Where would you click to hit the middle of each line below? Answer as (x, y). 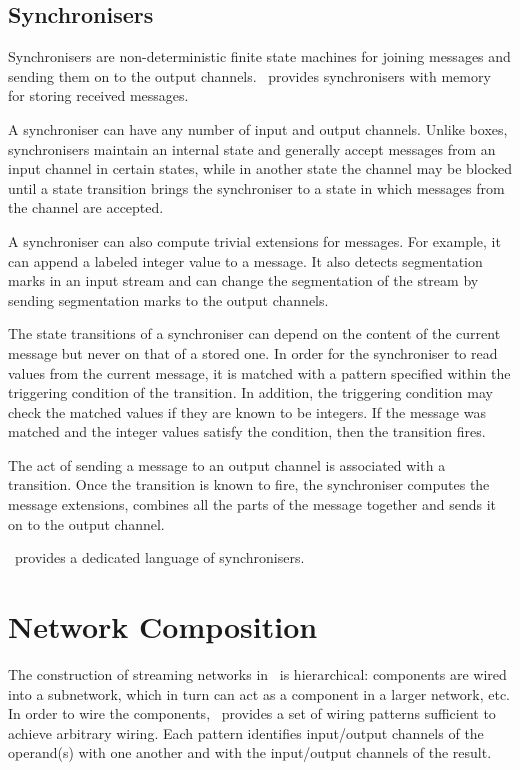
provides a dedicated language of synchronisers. (159, 557)
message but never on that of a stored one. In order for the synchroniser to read (253, 352)
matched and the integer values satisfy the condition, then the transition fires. (247, 431)
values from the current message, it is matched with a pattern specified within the (259, 372)
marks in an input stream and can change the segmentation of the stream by (243, 280)
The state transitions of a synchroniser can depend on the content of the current (254, 333)
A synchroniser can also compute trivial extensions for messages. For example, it (254, 240)
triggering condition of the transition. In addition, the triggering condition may (250, 392)
